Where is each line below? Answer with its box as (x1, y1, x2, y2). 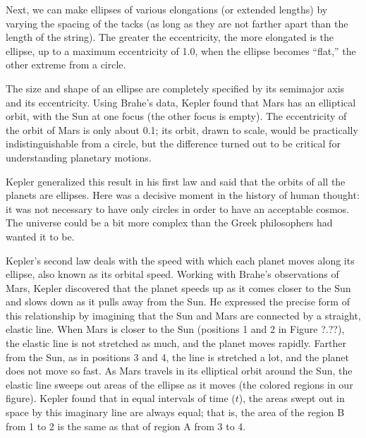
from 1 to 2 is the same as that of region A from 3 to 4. (6, 418, 246, 433)
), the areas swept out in (238, 391, 345, 406)
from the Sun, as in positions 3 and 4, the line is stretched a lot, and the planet (6, 349, 349, 364)
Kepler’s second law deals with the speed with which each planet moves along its (6, 253, 355, 267)
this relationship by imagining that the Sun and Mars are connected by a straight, (6, 308, 361, 322)
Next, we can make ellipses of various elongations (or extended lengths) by (6, 2, 328, 16)
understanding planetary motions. (6, 150, 152, 164)
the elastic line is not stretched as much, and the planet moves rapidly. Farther (6, 336, 346, 351)
